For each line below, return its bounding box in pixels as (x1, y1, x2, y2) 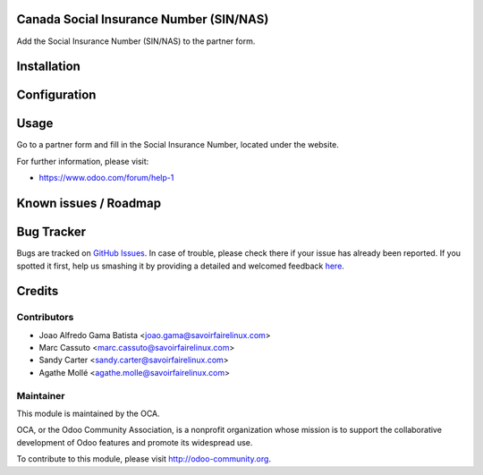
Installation (16, 59, 80, 74)
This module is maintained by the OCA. (16, 408, 160, 420)
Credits (16, 284, 59, 299)
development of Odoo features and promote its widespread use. (16, 437, 253, 447)
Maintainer (16, 389, 65, 402)
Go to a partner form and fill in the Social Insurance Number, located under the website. (16, 140, 340, 150)
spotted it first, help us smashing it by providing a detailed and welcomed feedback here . (16, 260, 344, 271)
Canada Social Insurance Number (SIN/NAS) (16, 12, 269, 27)
